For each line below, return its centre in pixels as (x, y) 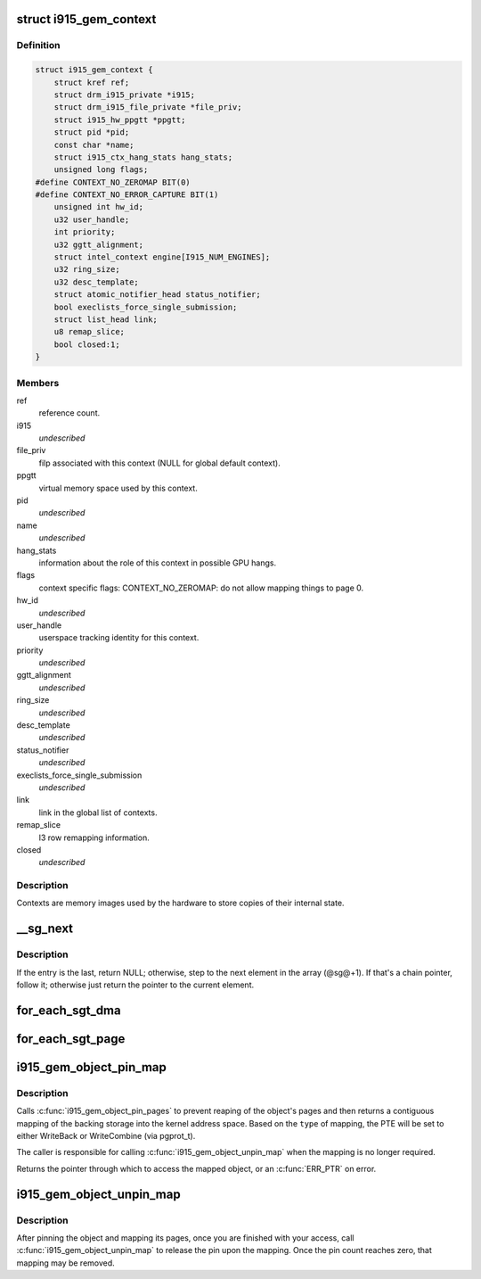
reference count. (69, 413)
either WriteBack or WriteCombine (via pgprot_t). (106, 1136)
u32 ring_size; (87, 269)
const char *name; (94, 144)
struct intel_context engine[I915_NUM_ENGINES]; (162, 257)
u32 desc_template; (97, 282)
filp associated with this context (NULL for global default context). (159, 463)
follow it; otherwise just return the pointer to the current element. (135, 985)
